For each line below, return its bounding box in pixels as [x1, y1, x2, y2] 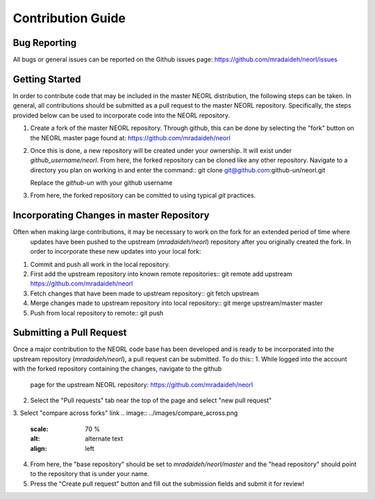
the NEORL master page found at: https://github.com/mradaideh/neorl [30, 133, 231, 142]
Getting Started [12, 73, 81, 85]
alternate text [85, 434, 124, 443]
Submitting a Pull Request [12, 327, 127, 338]
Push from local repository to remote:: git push [30, 309, 164, 317]
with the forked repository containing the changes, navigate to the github [12, 365, 222, 373]
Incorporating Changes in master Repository [12, 209, 210, 222]
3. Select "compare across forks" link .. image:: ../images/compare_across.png [12, 409, 238, 417]
